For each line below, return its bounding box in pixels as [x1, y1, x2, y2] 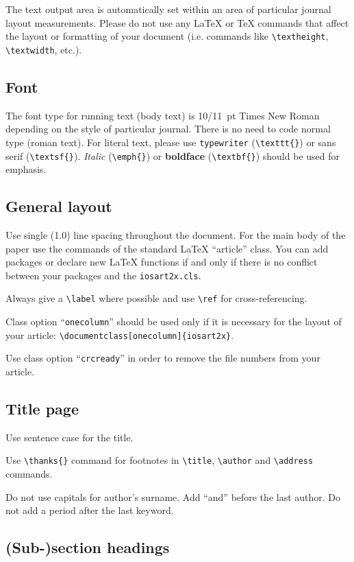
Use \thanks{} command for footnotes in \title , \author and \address [5, 453, 314, 467]
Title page [5, 398, 79, 419]
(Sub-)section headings [5, 537, 170, 558]
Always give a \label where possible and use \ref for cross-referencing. [5, 291, 307, 305]
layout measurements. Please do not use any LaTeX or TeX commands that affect [5, 15, 349, 30]
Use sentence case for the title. [5, 430, 134, 444]
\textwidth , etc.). [5, 42, 82, 56]
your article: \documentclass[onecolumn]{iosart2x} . [5, 327, 234, 342]
